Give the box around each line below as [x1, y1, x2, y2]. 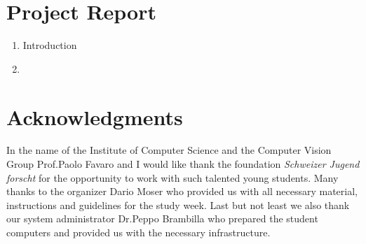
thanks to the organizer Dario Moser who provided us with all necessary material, [6, 184, 358, 199]
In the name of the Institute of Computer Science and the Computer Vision [6, 143, 332, 157]
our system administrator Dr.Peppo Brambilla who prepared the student [6, 211, 318, 226]
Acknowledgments [6, 102, 183, 131]
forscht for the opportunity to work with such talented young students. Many [6, 170, 339, 185]
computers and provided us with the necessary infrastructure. [6, 225, 271, 239]
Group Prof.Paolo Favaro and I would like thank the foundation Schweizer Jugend [6, 157, 360, 171]
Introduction [22, 38, 77, 52]
